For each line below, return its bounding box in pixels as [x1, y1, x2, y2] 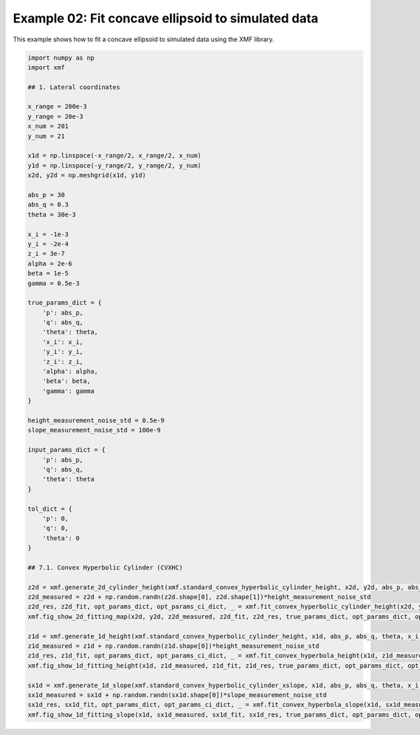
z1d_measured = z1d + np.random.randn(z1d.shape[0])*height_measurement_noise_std [27, 642, 320, 650]
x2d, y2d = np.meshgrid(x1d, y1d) [27, 172, 146, 179]
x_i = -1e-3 [27, 230, 69, 238]
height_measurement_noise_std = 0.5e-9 [27, 416, 164, 424]
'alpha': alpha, [42, 368, 98, 376]
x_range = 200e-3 [27, 102, 87, 111]
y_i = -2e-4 [27, 240, 69, 248]
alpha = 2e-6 [27, 259, 73, 268]
